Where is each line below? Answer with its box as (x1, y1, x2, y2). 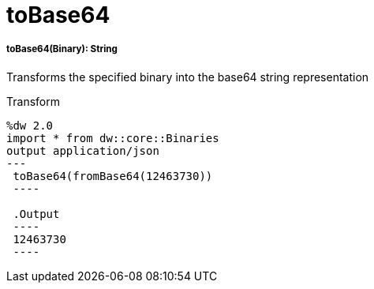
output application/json (6, 144, 159, 157)
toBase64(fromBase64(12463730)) (13, 169, 213, 182)
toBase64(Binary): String (6, 43, 118, 55)
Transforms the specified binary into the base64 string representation (6, 69, 369, 84)
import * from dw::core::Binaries (6, 131, 219, 144)
